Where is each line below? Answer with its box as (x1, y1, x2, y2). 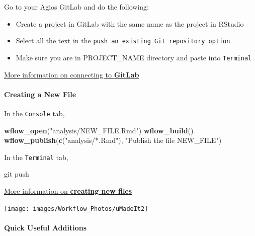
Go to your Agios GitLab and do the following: (4, 2, 149, 12)
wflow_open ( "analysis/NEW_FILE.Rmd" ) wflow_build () (4, 125, 194, 135)
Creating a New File (4, 89, 76, 99)
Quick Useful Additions (4, 222, 87, 232)
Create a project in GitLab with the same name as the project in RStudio (16, 18, 244, 29)
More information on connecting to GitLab (4, 69, 139, 80)
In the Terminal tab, (4, 151, 68, 162)
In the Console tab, (4, 108, 65, 118)
